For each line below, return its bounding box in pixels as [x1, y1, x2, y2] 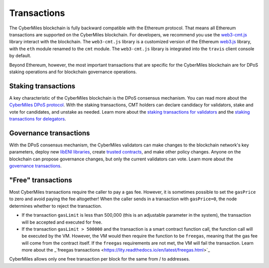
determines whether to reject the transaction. [9, 203, 102, 209]
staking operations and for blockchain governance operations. [9, 69, 137, 75]
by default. [9, 53, 32, 59]
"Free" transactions [9, 176, 72, 184]
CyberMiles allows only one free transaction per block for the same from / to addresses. [9, 256, 190, 262]
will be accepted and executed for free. [21, 219, 103, 225]
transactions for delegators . [9, 116, 66, 122]
